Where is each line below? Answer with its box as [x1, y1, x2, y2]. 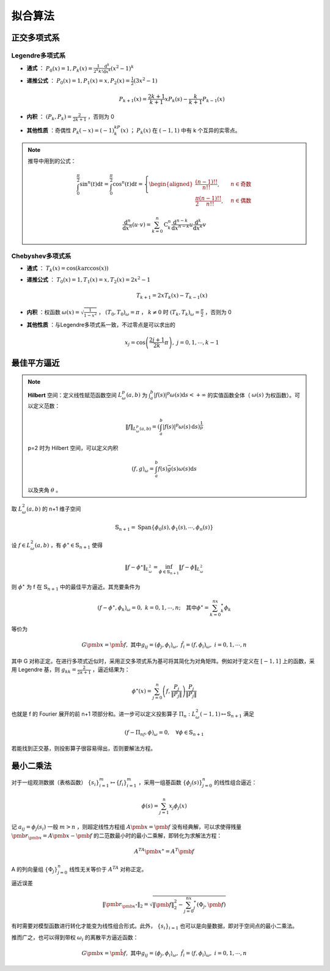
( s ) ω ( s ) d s [171, 465, 197, 473]
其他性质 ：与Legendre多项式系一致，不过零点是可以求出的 [26, 321, 175, 329]
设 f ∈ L [11, 542, 31, 549]
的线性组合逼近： [214, 778, 257, 786]
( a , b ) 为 [126, 391, 148, 399]
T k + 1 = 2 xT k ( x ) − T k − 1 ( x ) [136, 291, 208, 300]
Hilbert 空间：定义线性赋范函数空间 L [28, 391, 122, 399]
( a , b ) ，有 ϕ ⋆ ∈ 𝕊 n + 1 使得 [34, 541, 103, 550]
